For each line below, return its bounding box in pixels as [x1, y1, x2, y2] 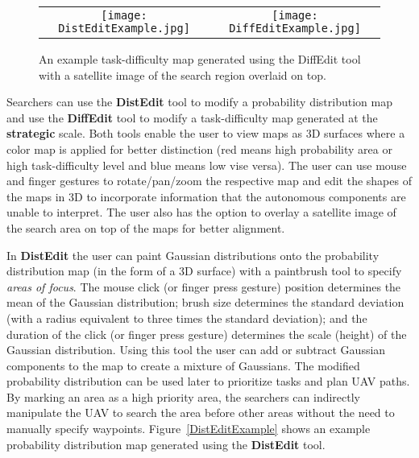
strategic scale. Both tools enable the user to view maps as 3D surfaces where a [6, 125, 405, 142]
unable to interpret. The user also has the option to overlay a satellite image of [6, 204, 396, 221]
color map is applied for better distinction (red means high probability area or [6, 140, 392, 157]
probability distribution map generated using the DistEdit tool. [6, 435, 326, 452]
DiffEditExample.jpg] [229, 22, 361, 35]
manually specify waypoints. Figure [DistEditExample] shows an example [6, 420, 371, 437]
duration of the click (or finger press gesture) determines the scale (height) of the [6, 325, 407, 342]
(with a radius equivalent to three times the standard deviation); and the [6, 309, 367, 326]
